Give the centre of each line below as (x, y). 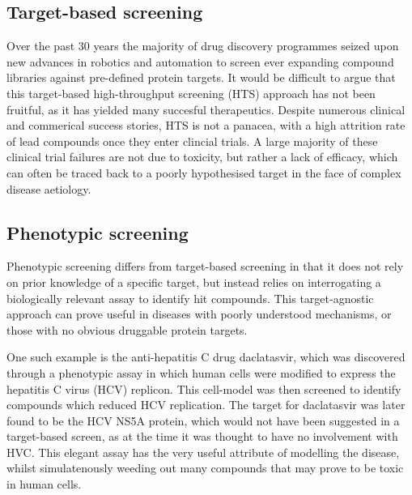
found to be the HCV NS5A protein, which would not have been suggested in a (203, 420)
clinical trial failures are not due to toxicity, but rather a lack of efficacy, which (202, 157)
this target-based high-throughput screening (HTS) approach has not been (191, 93)
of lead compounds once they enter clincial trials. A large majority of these (192, 141)
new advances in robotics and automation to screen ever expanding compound (200, 61)
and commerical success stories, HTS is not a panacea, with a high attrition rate (206, 125)
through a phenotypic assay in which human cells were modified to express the (201, 372)
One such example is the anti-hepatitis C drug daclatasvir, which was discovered (206, 357)
